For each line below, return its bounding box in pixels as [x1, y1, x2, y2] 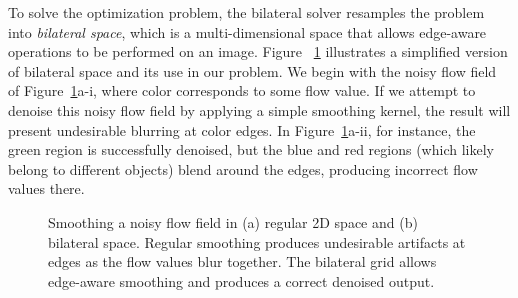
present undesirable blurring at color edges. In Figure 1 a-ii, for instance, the [8, 119, 476, 140]
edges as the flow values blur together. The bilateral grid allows [48, 251, 437, 272]
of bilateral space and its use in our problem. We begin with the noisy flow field [8, 60, 497, 81]
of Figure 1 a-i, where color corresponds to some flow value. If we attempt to [8, 80, 476, 101]
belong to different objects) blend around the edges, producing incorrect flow [8, 158, 478, 179]
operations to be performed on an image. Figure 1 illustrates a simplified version [8, 41, 508, 62]
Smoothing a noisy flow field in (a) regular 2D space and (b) [48, 211, 418, 232]
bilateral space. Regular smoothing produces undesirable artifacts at [48, 231, 466, 252]
